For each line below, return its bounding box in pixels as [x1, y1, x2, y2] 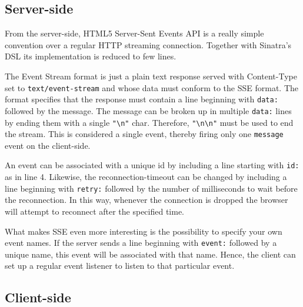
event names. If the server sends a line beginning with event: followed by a [5, 236, 277, 249]
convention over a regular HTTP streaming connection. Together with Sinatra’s [5, 38, 292, 51]
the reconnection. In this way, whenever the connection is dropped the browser [5, 193, 288, 206]
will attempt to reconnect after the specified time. [5, 205, 185, 217]
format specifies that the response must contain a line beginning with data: [5, 93, 278, 105]
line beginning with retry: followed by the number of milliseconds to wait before [5, 182, 298, 194]
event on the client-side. [5, 139, 91, 151]
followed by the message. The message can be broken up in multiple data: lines [5, 104, 292, 116]
